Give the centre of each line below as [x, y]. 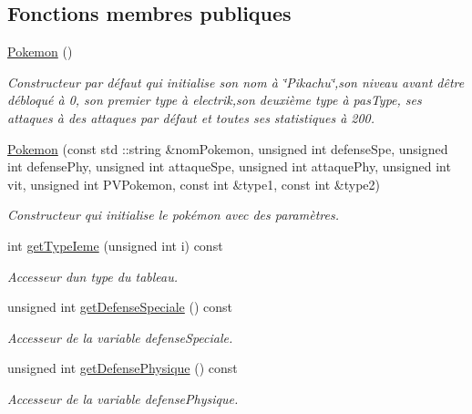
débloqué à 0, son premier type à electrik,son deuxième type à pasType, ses [215, 100]
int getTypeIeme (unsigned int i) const [115, 245]
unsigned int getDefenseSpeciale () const [120, 307]
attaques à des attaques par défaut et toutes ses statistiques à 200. [191, 117]
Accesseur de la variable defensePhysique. [123, 398]
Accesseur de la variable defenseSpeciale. [120, 337]
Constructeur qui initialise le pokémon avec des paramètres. [173, 215]
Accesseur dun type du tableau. [93, 276]
